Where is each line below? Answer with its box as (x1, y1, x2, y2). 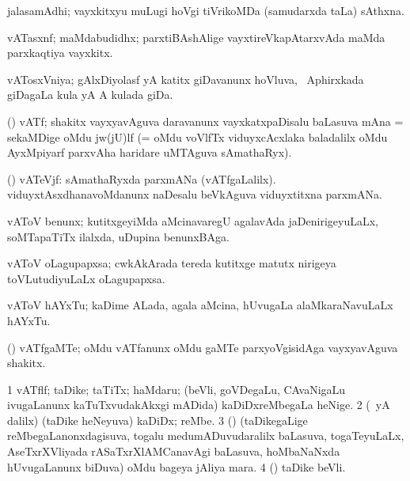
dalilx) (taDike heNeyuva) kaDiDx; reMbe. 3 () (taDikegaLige (7, 411, 308, 428)
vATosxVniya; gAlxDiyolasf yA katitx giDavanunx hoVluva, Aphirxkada (7, 70, 364, 87)
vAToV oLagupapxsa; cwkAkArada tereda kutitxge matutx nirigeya (7, 255, 336, 271)
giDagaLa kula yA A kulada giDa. (7, 86, 173, 103)
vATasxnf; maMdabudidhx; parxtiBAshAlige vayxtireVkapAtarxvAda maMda (7, 28, 385, 45)
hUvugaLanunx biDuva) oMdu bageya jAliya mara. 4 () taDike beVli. (7, 458, 346, 475)
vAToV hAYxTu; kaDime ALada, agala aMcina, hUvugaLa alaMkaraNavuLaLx (7, 297, 393, 313)
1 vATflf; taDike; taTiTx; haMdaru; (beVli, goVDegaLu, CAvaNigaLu (7, 381, 346, 397)
